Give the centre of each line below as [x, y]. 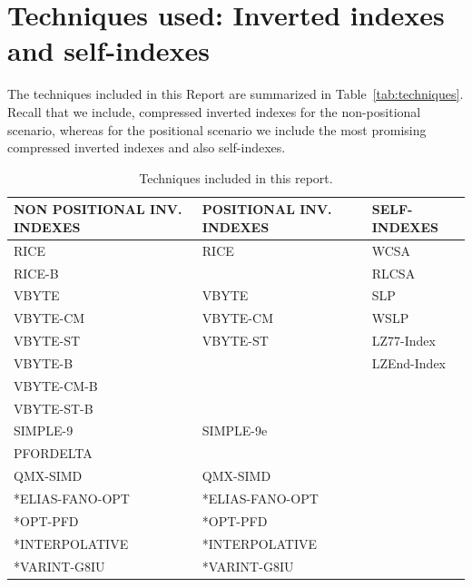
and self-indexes [109, 50]
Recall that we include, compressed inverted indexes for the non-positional [214, 111]
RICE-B [36, 273]
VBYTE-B [44, 362]
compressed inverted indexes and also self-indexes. [147, 147]
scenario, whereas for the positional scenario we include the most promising [217, 129]
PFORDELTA [53, 453]
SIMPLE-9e [235, 430]
